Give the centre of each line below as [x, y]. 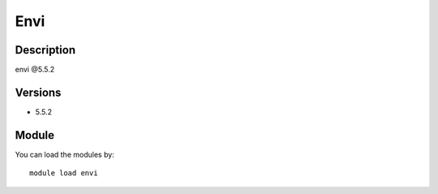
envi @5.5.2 [35, 70]
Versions [38, 92]
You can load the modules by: [65, 154]
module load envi [64, 173]
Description [45, 50]
